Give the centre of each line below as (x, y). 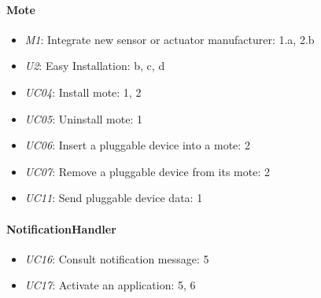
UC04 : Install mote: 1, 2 (83, 92)
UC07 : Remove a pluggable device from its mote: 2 (147, 171)
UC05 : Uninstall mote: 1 (83, 118)
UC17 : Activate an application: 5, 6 (110, 285)
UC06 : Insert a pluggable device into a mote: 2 (137, 145)
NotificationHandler (61, 228)
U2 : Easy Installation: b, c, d (95, 66)
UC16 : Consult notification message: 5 (117, 258)
